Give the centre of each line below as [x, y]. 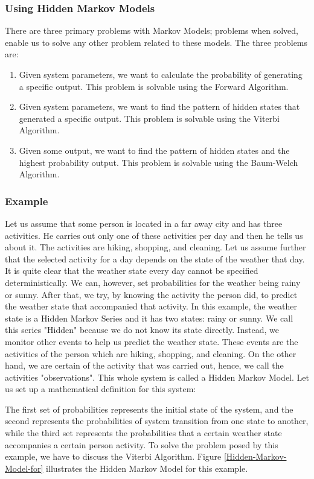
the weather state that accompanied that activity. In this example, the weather [151, 306]
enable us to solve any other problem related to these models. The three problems [156, 42]
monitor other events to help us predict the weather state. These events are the [152, 341]
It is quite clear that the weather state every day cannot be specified [132, 271]
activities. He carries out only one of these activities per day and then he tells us [154, 235]
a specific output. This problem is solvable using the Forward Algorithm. [154, 86]
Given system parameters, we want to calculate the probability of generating [161, 74]
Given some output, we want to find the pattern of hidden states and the [154, 150]
